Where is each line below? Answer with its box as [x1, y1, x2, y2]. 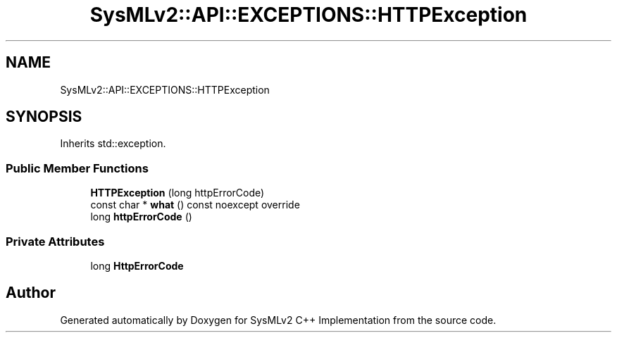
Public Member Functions [6, 161, 149, 175]
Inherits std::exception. [60, 137, 166, 150]
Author [6, 284, 56, 302]
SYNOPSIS [6, 108, 82, 126]
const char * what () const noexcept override [90, 199, 300, 211]
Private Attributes [6, 234, 105, 249]
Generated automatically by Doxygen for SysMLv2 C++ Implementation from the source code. [60, 313, 497, 326]
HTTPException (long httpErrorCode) [90, 187, 265, 199]
